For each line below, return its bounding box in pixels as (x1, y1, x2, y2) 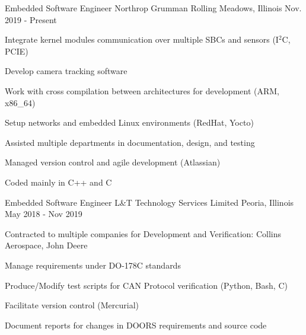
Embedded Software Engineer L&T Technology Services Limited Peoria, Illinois (5, 196, 294, 208)
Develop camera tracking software (5, 65, 128, 77)
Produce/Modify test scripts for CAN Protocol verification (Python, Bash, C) (5, 279, 288, 291)
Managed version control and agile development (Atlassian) (5, 156, 221, 168)
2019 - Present (5, 13, 57, 25)
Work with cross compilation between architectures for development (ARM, (5, 84, 279, 97)
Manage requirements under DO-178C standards (5, 259, 181, 271)
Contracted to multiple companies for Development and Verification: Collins (5, 227, 281, 240)
